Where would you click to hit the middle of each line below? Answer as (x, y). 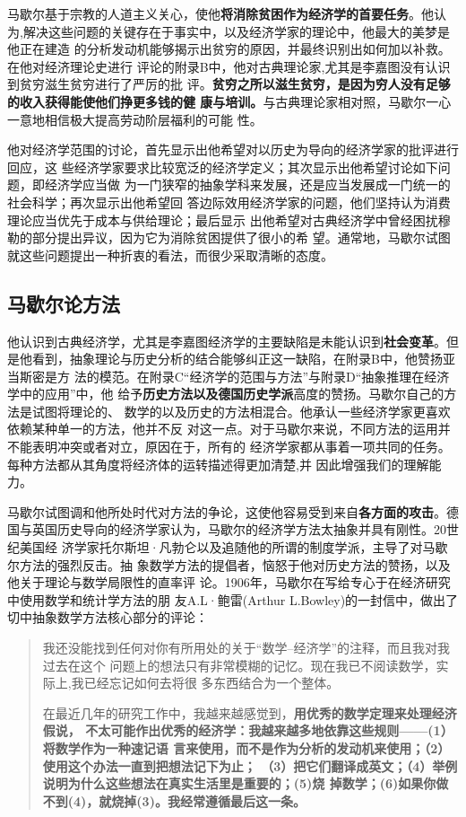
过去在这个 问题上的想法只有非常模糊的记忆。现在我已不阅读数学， (239, 665)
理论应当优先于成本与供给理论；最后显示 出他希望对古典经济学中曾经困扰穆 (229, 220)
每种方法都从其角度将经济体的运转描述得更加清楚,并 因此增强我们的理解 (218, 464)
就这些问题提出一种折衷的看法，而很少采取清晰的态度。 (170, 255)
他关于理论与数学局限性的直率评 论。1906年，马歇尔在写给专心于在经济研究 (229, 582)
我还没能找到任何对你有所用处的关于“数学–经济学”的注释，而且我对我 (246, 648)
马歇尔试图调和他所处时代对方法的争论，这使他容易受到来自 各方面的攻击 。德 (233, 511)
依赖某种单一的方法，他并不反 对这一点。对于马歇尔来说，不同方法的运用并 (229, 429)
